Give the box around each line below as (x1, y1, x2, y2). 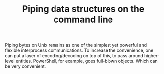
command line (53, 14, 113, 25)
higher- (144, 53, 160, 59)
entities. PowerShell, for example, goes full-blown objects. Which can (15, 58, 158, 64)
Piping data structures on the (22, 3, 145, 15)
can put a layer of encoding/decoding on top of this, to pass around (5, 53, 144, 59)
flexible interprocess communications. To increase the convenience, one (5, 47, 154, 53)
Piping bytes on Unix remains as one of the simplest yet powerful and (5, 42, 147, 48)
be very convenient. (5, 63, 46, 69)
